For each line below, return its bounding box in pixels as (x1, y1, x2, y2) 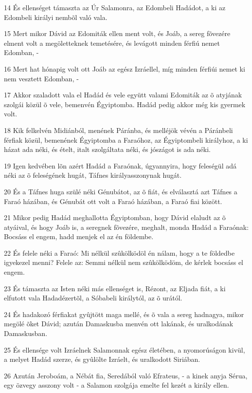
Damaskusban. (4, 328, 48, 338)
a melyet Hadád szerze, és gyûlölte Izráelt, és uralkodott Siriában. (4, 354, 200, 364)
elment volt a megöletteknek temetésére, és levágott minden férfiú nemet (4, 37, 220, 48)
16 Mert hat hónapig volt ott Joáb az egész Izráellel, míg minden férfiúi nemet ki (4, 63, 245, 74)
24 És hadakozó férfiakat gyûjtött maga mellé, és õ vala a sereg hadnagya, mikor (4, 309, 244, 319)
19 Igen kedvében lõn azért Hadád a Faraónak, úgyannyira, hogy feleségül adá (4, 160, 236, 170)
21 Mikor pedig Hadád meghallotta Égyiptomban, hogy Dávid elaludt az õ (4, 212, 226, 223)
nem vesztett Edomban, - (4, 73, 79, 83)
